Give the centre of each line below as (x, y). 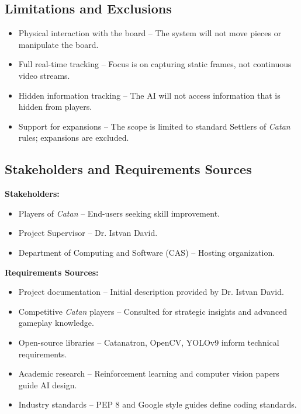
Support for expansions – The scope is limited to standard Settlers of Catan (154, 126)
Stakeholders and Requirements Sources (128, 169)
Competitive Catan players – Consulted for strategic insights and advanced (153, 311)
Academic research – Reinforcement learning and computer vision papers (149, 373)
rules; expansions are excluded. (74, 138)
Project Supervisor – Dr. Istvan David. (88, 233)
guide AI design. (48, 385)
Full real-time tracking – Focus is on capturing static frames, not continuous (155, 64)
